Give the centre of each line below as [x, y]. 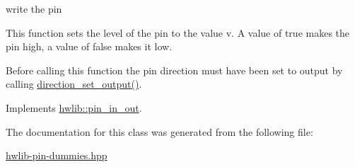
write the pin [34, 8]
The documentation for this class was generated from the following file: [159, 131]
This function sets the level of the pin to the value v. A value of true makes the [178, 32]
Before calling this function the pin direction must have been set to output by [174, 70]
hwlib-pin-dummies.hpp [57, 155]
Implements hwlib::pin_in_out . [74, 107]
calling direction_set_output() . [74, 84]
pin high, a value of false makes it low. [89, 46]
